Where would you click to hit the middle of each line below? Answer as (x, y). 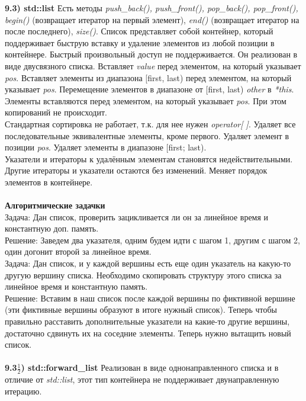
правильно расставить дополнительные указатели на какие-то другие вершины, (147, 321)
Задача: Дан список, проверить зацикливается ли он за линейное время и (137, 216)
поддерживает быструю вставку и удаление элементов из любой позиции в (140, 42)
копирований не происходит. (56, 112)
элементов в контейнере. (49, 182)
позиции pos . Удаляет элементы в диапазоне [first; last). (106, 147)
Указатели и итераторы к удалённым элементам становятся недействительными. (149, 158)
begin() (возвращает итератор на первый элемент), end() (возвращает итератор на (152, 19)
